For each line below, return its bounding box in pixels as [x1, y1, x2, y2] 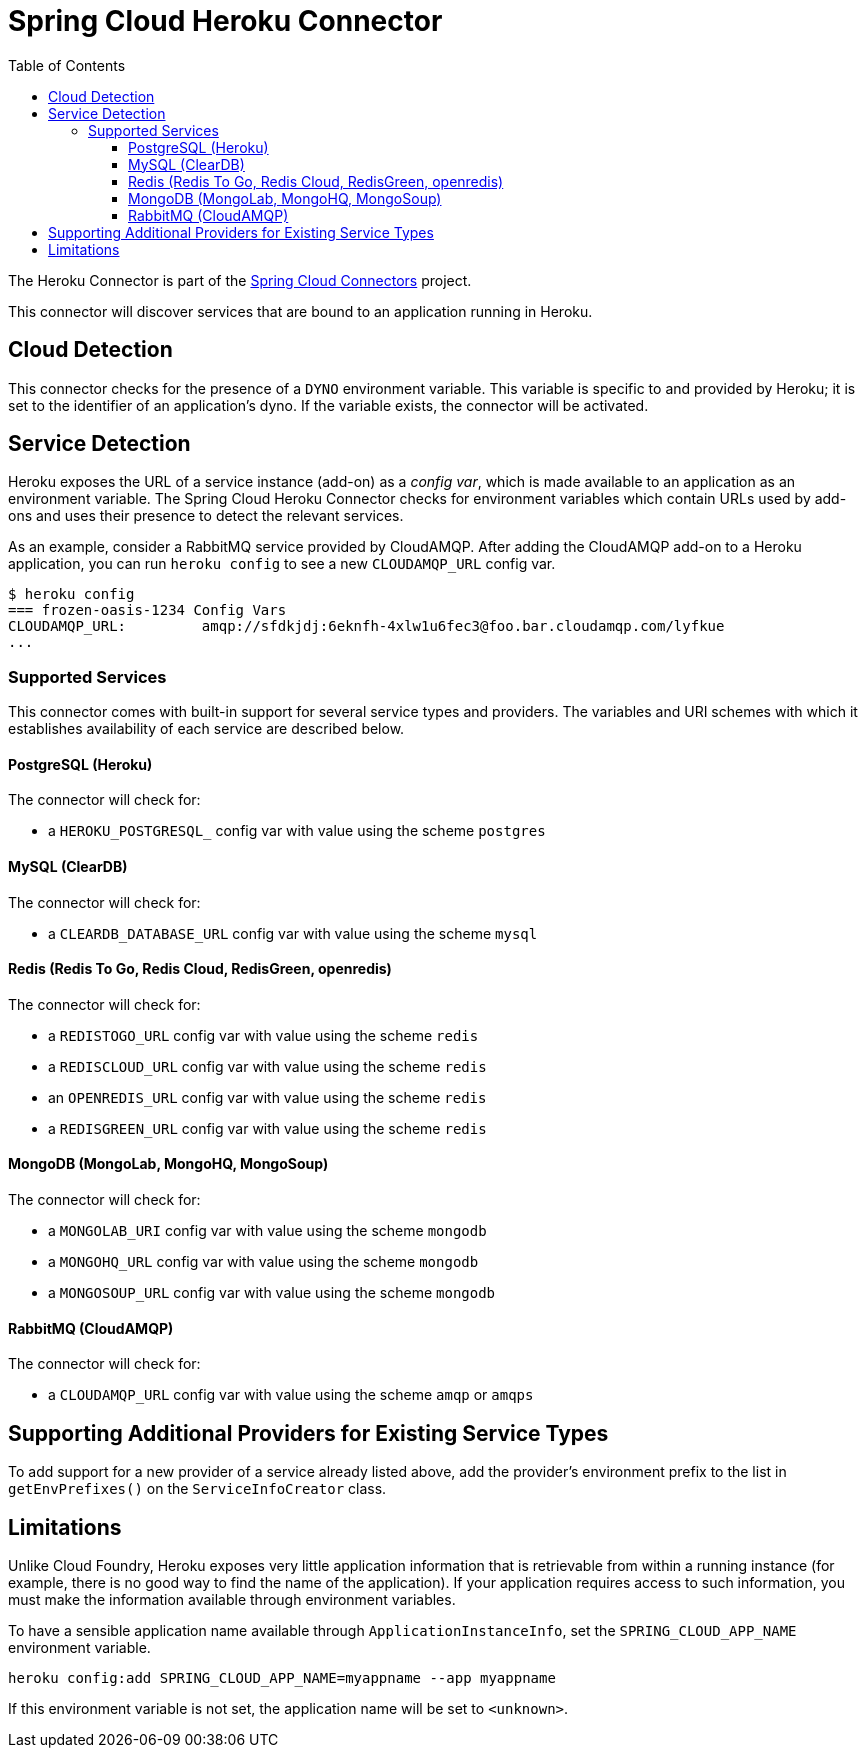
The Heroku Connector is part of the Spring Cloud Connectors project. [8, 271, 472, 289]
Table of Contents [8, 56, 126, 74]
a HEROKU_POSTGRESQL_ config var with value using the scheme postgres [48, 822, 546, 840]
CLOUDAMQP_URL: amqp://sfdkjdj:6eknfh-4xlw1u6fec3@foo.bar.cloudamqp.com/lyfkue [8, 618, 725, 635]
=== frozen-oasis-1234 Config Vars [8, 602, 287, 619]
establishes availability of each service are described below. [8, 720, 405, 738]
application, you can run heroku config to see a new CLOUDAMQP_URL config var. [8, 555, 556, 573]
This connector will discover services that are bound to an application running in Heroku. [8, 302, 593, 320]
